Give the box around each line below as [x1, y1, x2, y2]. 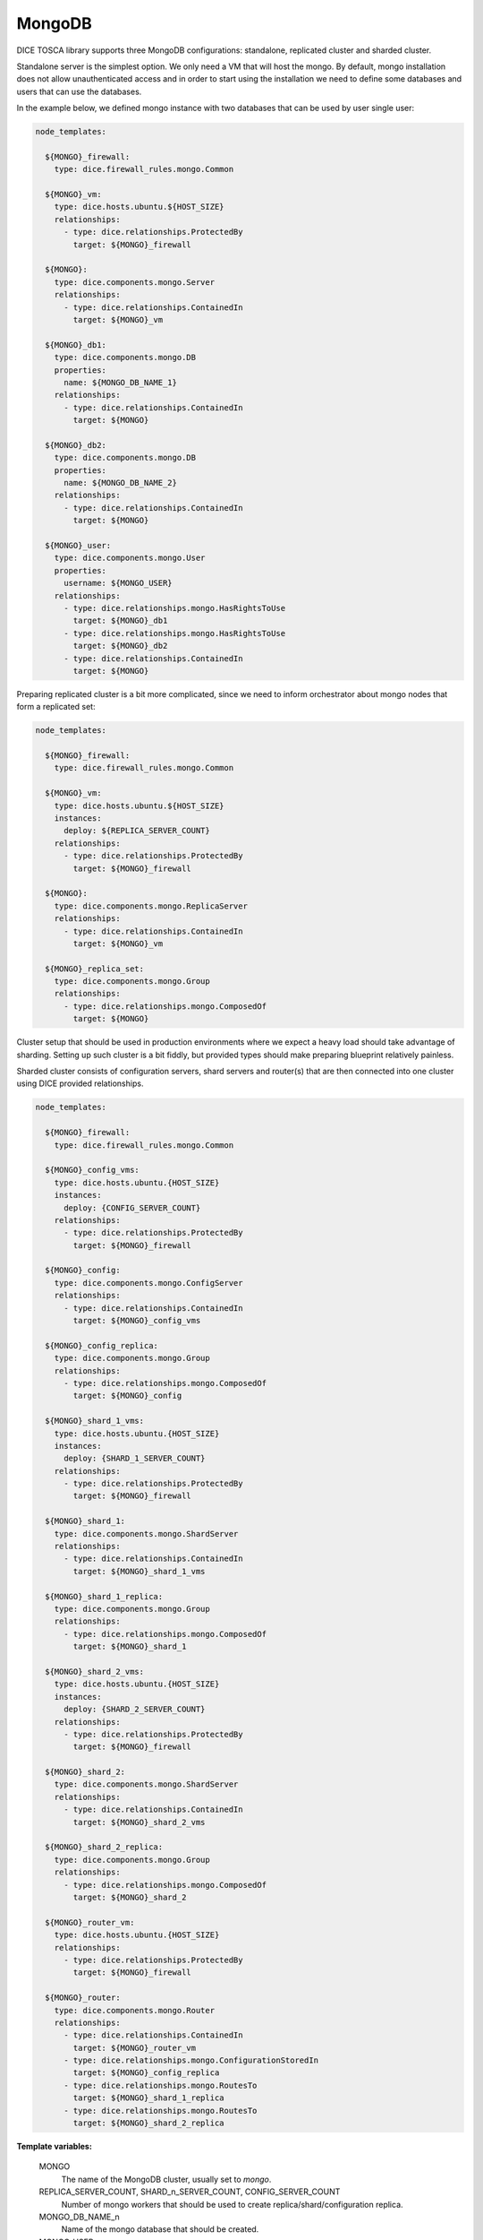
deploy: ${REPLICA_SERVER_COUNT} [64, 825, 210, 836]
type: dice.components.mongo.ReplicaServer [54, 900, 248, 911]
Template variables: [16, 2141, 93, 2151]
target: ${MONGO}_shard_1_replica [72, 2093, 225, 2103]
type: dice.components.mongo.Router [54, 2005, 215, 2015]
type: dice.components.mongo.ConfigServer [54, 1278, 243, 1288]
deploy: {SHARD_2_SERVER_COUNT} [64, 1704, 206, 1715]
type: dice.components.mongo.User [54, 553, 206, 564]
